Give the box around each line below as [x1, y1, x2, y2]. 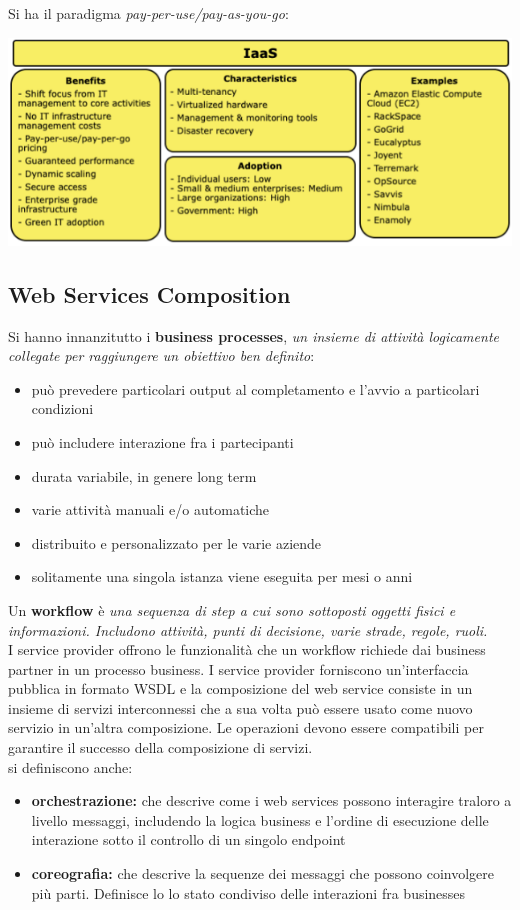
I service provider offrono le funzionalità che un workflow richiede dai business [8, 639, 486, 660]
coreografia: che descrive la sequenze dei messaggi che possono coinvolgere [31, 863, 494, 884]
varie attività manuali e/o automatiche [31, 499, 270, 520]
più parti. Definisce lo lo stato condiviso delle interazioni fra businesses [31, 882, 466, 903]
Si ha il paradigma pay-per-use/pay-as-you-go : [8, 3, 289, 23]
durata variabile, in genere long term [31, 465, 257, 486]
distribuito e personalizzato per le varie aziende [31, 532, 322, 553]
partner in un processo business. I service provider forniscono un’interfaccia [8, 658, 469, 679]
